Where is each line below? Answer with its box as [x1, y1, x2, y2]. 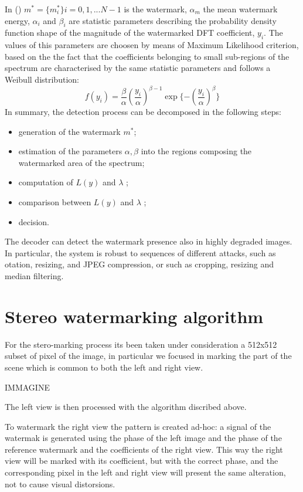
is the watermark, [124, 3, 187, 15]
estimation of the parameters [18, 145, 122, 157]
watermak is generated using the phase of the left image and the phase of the [5, 432, 282, 444]
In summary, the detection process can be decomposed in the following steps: [5, 106, 281, 118]
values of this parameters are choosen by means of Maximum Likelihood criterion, [5, 39, 299, 51]
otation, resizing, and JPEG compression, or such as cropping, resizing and [5, 258, 274, 270]
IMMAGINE [5, 381, 50, 393]
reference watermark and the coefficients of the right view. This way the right [5, 443, 283, 455]
